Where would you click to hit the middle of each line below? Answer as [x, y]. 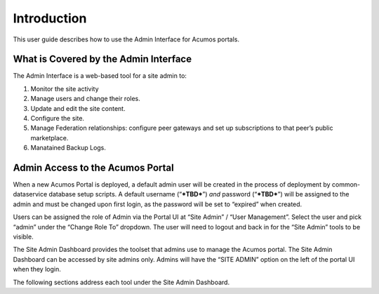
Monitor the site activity [65, 88]
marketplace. [49, 138]
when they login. [37, 269]
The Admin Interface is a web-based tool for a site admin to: [100, 76]
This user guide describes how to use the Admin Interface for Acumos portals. [126, 39]
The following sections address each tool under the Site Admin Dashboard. [121, 282]
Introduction [50, 18]
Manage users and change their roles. [85, 99]
